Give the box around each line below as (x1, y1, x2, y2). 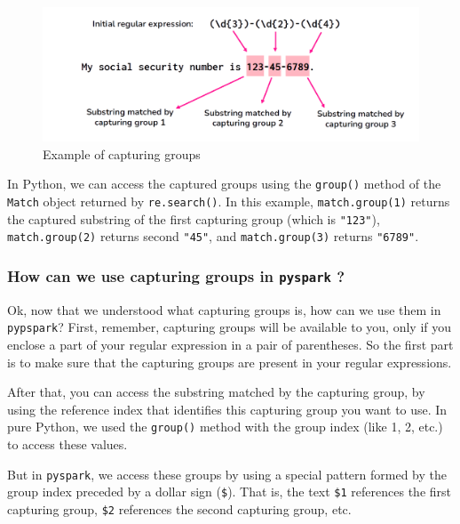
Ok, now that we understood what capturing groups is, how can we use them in (7, 300, 441, 318)
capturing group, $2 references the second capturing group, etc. (7, 499, 352, 518)
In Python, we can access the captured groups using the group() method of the (7, 174, 441, 193)
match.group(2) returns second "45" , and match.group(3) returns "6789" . (7, 227, 419, 246)
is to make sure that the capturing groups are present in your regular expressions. (7, 352, 452, 371)
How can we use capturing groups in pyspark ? (7, 264, 345, 286)
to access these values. (7, 435, 128, 453)
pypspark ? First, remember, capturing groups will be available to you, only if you (7, 318, 452, 336)
